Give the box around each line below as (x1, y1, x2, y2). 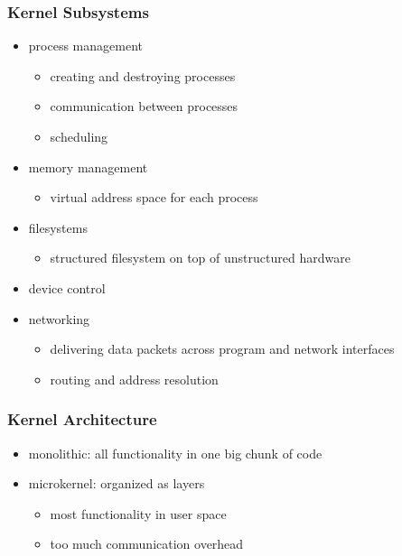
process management (28, 36, 143, 55)
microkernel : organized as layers (28, 474, 205, 493)
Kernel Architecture (7, 408, 157, 431)
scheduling (50, 127, 108, 145)
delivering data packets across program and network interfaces (50, 339, 395, 358)
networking (28, 309, 90, 328)
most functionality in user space (50, 504, 227, 523)
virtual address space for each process (50, 188, 258, 207)
